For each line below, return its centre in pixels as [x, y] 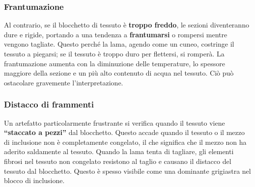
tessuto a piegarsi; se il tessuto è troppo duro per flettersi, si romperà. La [114, 53]
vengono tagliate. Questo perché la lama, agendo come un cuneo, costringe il [119, 44]
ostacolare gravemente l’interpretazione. [64, 82]
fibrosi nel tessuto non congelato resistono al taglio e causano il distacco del [118, 161]
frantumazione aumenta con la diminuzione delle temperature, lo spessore [114, 63]
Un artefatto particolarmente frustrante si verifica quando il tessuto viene [114, 122]
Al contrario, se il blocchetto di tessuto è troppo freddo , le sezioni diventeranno [127, 25]
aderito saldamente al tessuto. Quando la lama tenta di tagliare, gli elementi [119, 151]
